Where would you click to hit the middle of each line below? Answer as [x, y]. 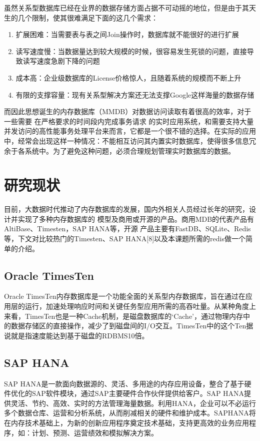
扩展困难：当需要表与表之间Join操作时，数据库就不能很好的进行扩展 [127, 34]
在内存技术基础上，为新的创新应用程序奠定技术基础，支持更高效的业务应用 [126, 422]
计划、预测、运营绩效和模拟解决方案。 [95, 432]
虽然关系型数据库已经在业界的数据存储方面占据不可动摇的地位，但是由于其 [126, 8]
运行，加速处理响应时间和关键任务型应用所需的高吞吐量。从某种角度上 [140, 306]
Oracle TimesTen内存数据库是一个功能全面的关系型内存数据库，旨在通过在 [125, 296]
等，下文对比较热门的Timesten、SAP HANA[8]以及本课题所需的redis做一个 [125, 239]
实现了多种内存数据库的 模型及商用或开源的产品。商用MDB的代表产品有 [136, 218]
